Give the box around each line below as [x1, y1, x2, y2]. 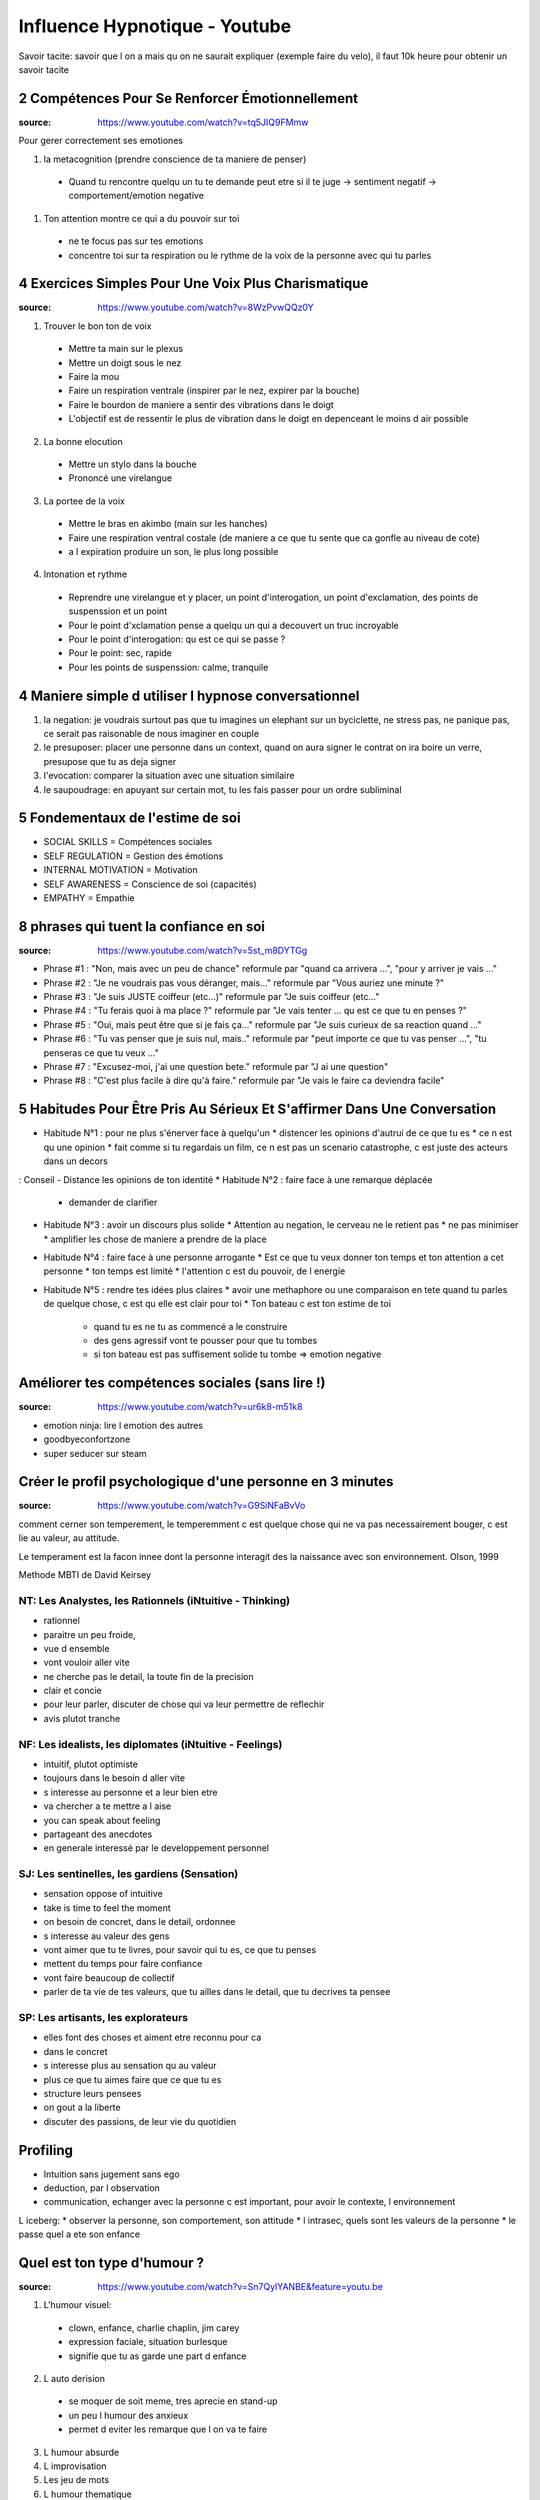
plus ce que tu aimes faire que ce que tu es [43, 2073, 222, 2085]
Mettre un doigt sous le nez [68, 356, 182, 369]
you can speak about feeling [43, 1814, 161, 1826]
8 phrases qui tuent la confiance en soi [18, 918, 265, 935]
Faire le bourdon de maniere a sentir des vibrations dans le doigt [68, 398, 334, 410]
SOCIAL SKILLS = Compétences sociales [43, 836, 213, 848]
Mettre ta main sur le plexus [68, 343, 184, 355]
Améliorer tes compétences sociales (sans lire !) [18, 1375, 326, 1392]
